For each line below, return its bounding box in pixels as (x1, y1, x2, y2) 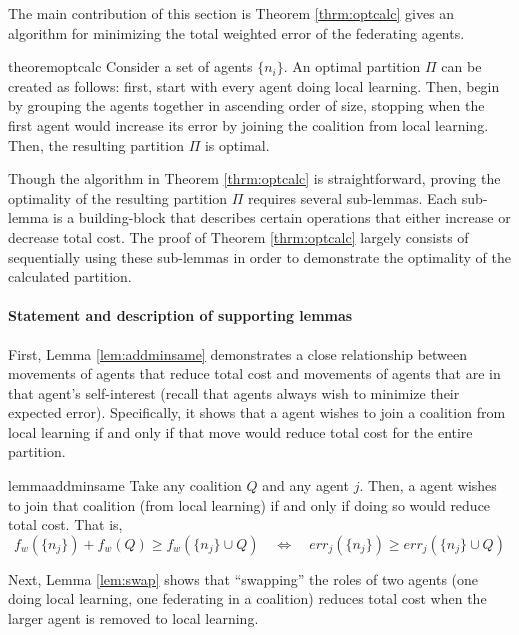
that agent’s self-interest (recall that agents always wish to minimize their (8, 382, 460, 403)
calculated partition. (8, 266, 132, 287)
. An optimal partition (283, 56, 421, 77)
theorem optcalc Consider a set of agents (8, 56, 253, 77)
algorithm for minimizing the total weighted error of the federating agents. (8, 22, 465, 43)
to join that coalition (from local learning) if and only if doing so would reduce (8, 494, 491, 515)
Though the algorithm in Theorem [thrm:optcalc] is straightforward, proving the (8, 168, 501, 189)
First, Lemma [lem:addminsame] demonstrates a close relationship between (8, 343, 468, 364)
